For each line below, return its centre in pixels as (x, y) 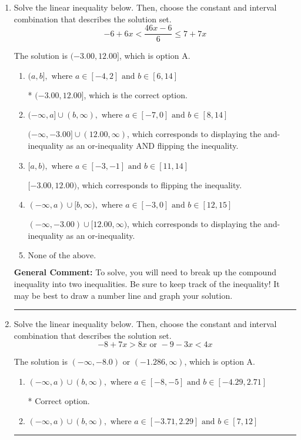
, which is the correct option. (136, 94)
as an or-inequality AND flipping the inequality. (152, 146)
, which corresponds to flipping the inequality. (159, 184)
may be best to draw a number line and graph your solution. (123, 295)
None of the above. (62, 256)
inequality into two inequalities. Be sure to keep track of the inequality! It (147, 284)
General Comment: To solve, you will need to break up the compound (145, 272)
